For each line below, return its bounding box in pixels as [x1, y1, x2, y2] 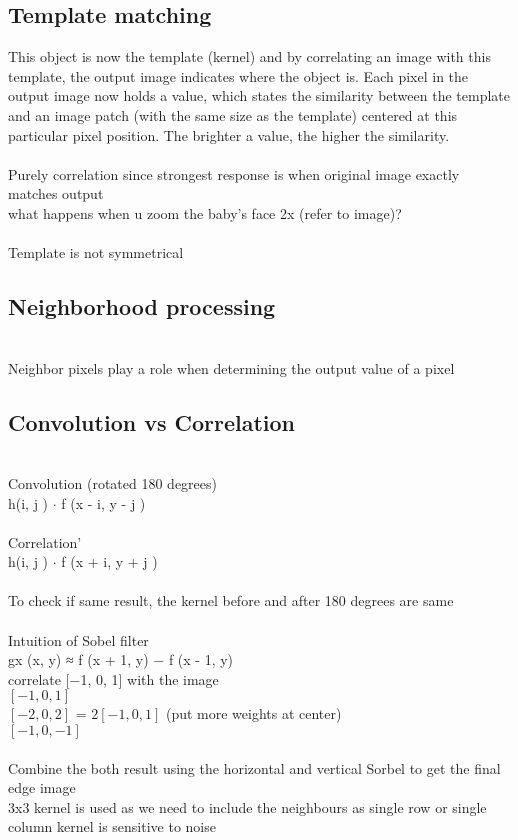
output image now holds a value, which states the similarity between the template [8, 85, 510, 106]
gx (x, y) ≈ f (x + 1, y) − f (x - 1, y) [8, 649, 234, 670]
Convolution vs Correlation [8, 406, 296, 437]
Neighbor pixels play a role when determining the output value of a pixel [8, 357, 455, 378]
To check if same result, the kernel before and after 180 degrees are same [8, 590, 454, 611]
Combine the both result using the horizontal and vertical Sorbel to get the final [8, 757, 501, 778]
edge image [8, 777, 76, 798]
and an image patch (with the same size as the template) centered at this [8, 104, 458, 125]
